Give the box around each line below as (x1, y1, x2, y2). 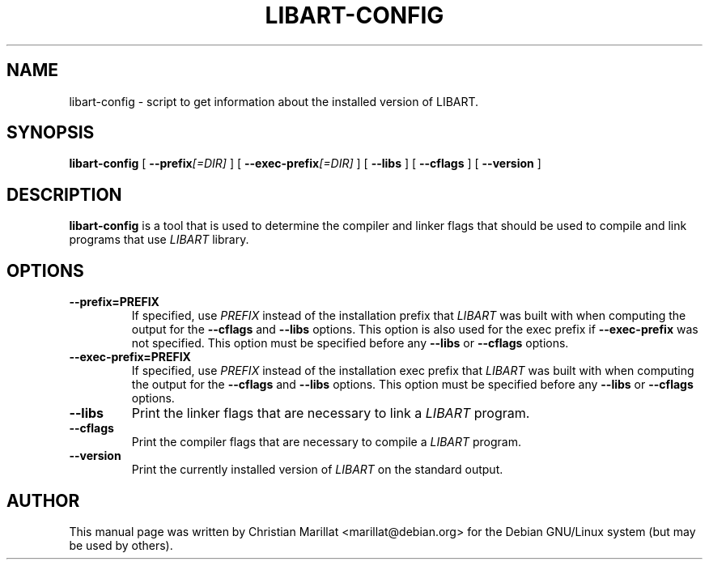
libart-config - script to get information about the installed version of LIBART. (69, 94, 479, 109)
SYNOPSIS (6, 122, 95, 143)
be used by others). (69, 538, 173, 552)
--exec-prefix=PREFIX (69, 350, 191, 364)
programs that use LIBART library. (69, 232, 249, 247)
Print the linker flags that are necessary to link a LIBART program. (131, 405, 530, 422)
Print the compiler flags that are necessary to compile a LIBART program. (131, 435, 521, 449)
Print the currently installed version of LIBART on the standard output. (131, 462, 503, 477)
